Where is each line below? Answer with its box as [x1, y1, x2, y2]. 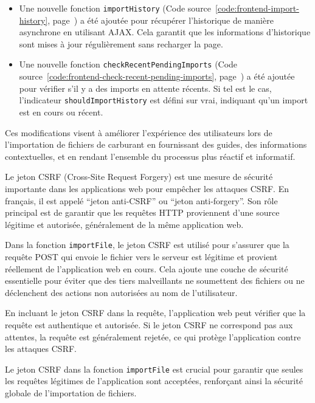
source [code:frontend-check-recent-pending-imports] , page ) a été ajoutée [19, 70, 295, 83]
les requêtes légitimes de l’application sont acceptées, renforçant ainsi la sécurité [5, 374, 303, 387]
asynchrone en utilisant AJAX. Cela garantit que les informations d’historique [19, 26, 311, 38]
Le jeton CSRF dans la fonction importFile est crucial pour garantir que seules [5, 362, 303, 375]
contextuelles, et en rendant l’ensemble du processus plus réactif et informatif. [5, 150, 296, 162]
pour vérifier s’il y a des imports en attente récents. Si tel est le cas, [19, 81, 272, 94]
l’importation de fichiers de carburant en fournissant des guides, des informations [5, 138, 307, 151]
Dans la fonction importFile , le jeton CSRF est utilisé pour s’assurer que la [5, 238, 289, 251]
